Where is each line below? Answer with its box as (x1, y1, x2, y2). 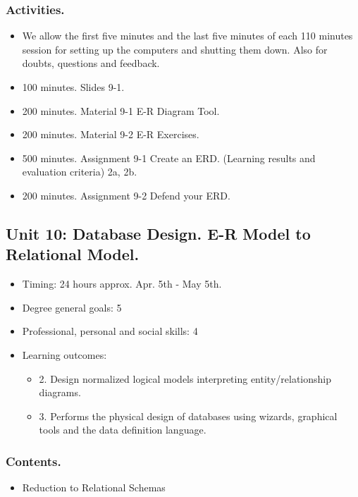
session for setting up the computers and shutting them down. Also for (22, 42, 328, 56)
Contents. (6, 452, 61, 470)
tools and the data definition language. (39, 422, 206, 437)
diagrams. (39, 385, 81, 400)
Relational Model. (6, 243, 140, 265)
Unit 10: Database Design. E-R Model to (6, 222, 311, 244)
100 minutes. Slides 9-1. (22, 80, 125, 94)
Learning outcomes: (22, 347, 107, 362)
